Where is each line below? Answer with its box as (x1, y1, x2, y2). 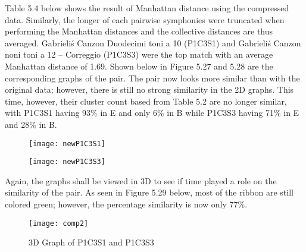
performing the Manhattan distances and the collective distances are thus (5, 25, 273, 37)
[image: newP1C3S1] (29, 139, 105, 148)
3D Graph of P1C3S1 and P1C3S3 (29, 236, 154, 248)
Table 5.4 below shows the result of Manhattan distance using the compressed (5, 2, 289, 14)
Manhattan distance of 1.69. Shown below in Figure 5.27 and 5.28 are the (5, 59, 273, 72)
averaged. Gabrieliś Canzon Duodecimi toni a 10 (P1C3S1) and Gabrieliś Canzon (5, 36, 301, 49)
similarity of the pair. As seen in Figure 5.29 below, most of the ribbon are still (5, 186, 293, 199)
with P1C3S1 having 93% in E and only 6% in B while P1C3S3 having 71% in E (5, 106, 299, 119)
